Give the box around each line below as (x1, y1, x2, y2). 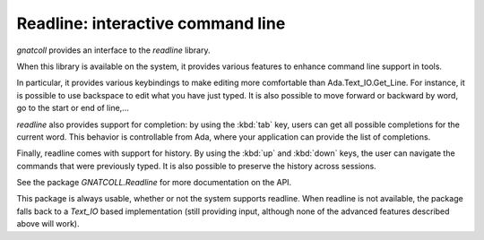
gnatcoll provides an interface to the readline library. (16, 45, 211, 56)
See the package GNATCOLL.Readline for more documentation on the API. (16, 177, 292, 188)
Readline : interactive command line (16, 13, 286, 33)
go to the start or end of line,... (16, 103, 129, 114)
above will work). (16, 219, 80, 229)
